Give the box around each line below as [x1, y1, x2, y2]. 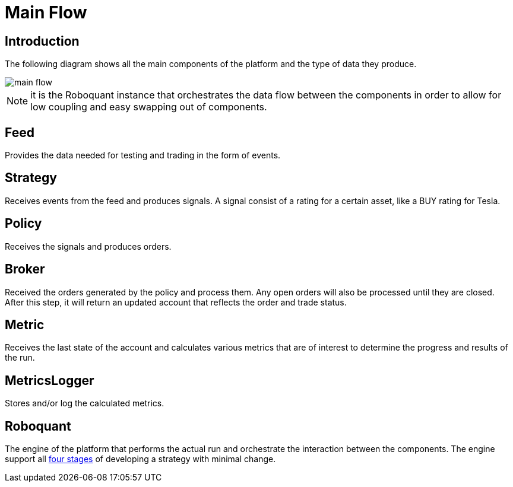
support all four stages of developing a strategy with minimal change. [5, 454, 276, 464]
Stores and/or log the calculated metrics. [5, 398, 164, 409]
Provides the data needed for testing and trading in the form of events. [5, 150, 281, 161]
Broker [5, 262, 45, 277]
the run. [5, 352, 35, 363]
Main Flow [5, 2, 87, 23]
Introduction [5, 33, 80, 49]
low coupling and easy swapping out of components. [30, 101, 267, 113]
